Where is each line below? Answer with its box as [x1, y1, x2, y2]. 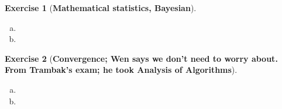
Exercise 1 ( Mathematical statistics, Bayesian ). [5, 2, 197, 13]
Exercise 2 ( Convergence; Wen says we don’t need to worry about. [5, 52, 278, 64]
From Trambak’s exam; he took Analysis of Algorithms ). [5, 64, 238, 76]
